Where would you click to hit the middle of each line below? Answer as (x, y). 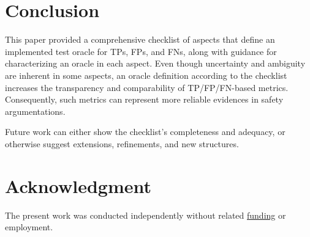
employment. (29, 227)
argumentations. (35, 111)
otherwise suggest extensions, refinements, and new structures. (122, 143)
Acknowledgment (78, 185)
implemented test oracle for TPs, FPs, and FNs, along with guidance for (141, 51)
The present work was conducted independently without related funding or (146, 215)
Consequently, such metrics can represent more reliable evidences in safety (144, 99)
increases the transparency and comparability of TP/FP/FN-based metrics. (147, 87)
